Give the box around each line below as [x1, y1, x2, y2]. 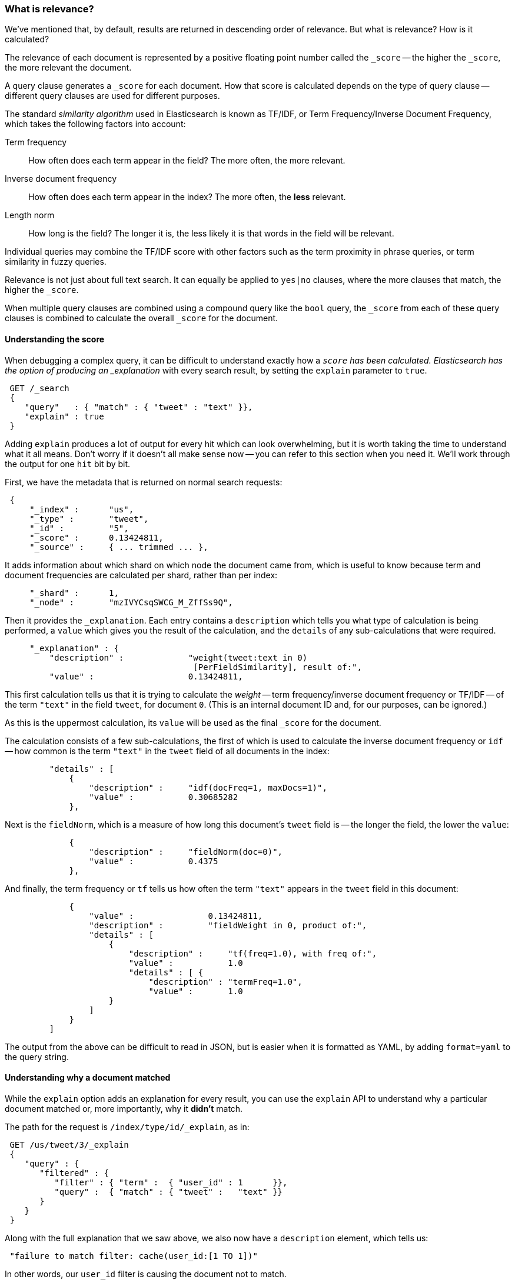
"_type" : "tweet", [29, 514, 149, 524]
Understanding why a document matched [5, 1072, 171, 1083]
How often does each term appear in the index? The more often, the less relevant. [28, 192, 346, 202]
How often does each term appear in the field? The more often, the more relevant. [28, 155, 345, 166]
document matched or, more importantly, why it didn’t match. [5, 1103, 243, 1114]
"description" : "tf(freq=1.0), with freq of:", [128, 948, 377, 958]
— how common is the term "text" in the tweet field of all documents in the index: [5, 745, 330, 756]
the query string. [5, 1051, 69, 1062]
